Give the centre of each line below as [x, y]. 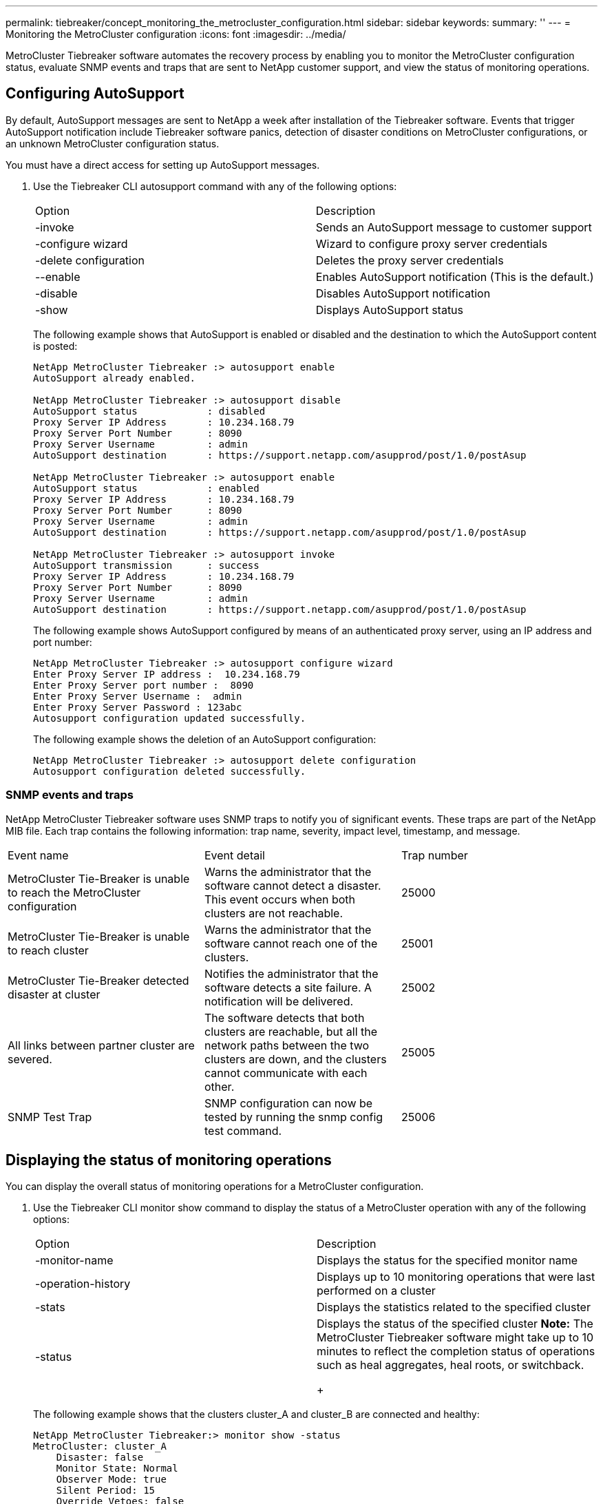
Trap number [434, 855]
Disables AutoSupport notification [403, 293]
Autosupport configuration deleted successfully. [170, 771]
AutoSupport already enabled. [115, 378]
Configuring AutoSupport [95, 94]
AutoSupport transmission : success [146, 565]
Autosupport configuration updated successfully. [170, 718]
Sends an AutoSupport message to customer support [454, 227]
